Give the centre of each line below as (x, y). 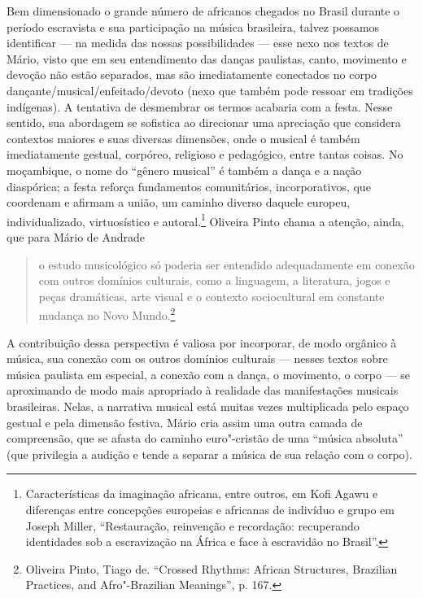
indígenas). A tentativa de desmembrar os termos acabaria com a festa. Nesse (200, 106)
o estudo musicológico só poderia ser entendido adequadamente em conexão (227, 264)
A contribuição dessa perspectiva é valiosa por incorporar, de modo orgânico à (202, 342)
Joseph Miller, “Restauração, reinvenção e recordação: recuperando (192, 525)
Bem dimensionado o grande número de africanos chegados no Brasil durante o (203, 11)
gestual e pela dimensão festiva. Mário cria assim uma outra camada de (185, 422)
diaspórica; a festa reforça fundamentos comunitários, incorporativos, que (189, 186)
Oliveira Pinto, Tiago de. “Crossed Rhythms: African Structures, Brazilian (211, 568)
